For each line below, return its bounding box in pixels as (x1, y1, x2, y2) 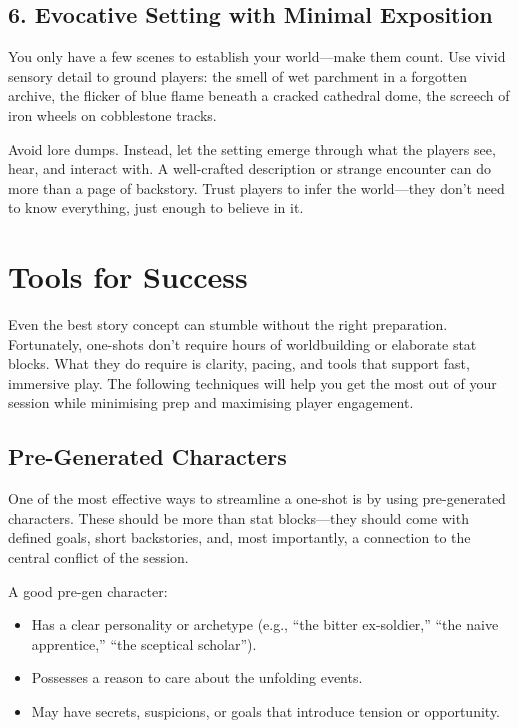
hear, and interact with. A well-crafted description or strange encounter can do (8, 158, 492, 179)
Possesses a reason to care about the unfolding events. (31, 667, 363, 688)
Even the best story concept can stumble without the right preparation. (8, 314, 448, 335)
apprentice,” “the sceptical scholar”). (31, 633, 257, 654)
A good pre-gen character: (8, 580, 168, 601)
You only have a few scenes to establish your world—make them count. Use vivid (8, 46, 506, 67)
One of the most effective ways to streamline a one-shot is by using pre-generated (8, 488, 506, 509)
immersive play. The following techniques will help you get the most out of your (8, 372, 497, 393)
